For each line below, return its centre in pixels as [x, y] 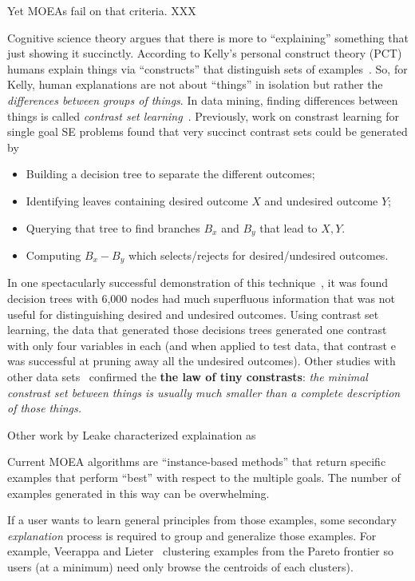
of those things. [45, 408]
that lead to [289, 227]
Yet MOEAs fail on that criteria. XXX [102, 10]
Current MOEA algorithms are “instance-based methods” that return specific [197, 462]
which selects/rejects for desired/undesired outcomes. [258, 255]
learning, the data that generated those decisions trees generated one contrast [197, 330]
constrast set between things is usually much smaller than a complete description [204, 392]
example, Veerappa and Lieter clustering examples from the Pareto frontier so [200, 551]
